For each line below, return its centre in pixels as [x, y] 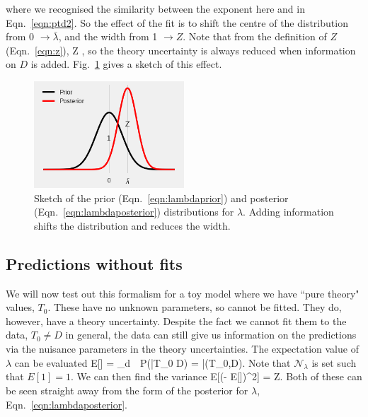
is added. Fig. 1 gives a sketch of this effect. [126, 64]
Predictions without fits [94, 263]
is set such [334, 362]
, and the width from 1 [108, 36]
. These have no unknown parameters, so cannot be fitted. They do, [195, 307]
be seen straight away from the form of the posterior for [127, 390]
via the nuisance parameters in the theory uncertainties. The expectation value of [182, 349]
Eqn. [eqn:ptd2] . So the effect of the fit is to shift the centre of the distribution [177, 22]
